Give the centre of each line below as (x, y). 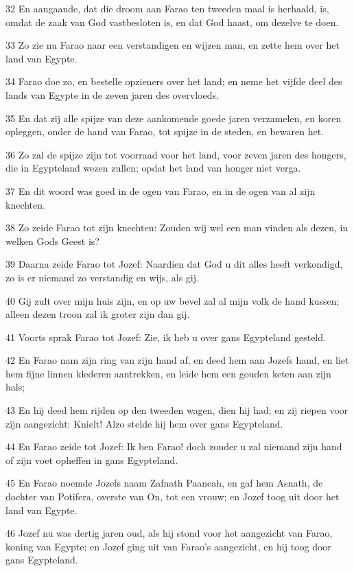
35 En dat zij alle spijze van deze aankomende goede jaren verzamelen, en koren (174, 118)
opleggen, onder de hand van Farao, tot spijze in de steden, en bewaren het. (165, 131)
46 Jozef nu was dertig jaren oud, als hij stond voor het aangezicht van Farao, (169, 533)
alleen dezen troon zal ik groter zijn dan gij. (98, 314)
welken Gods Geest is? (52, 241)
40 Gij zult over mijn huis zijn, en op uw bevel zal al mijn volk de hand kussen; (173, 300)
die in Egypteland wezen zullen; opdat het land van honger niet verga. (153, 168)
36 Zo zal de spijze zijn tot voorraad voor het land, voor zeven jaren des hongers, (176, 154)
